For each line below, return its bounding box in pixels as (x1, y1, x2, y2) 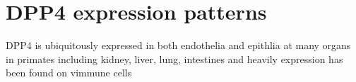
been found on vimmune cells (6, 65, 132, 80)
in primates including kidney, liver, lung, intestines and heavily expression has (6, 51, 343, 66)
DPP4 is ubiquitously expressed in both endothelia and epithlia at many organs (6, 38, 351, 53)
